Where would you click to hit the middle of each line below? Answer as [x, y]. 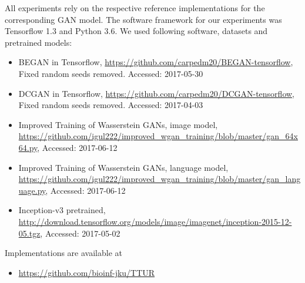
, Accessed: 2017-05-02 [80, 233]
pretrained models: [38, 42]
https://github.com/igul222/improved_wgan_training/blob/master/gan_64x [158, 136]
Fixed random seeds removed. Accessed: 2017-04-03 [111, 105]
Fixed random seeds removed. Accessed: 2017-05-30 [111, 73]
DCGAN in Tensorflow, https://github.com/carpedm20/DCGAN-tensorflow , [157, 93]
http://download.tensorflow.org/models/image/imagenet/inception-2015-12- [155, 221]
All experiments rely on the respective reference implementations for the [135, 8]
